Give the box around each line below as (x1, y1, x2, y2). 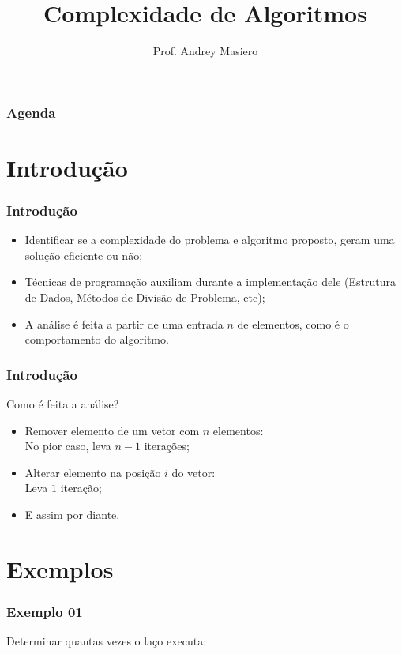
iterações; (144, 438, 190, 454)
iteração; (60, 479, 102, 496)
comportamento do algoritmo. (24, 331, 169, 348)
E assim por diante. (24, 506, 120, 522)
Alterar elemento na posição (24, 464, 161, 480)
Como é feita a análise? (6, 396, 119, 412)
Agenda (6, 102, 56, 122)
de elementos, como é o (237, 315, 349, 332)
